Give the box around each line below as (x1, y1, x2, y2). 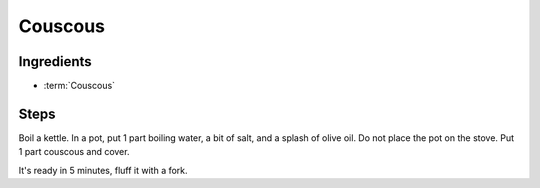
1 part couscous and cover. (18, 146, 130, 158)
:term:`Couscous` (43, 80, 115, 92)
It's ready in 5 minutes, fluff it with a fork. (18, 164, 189, 176)
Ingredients (18, 53, 92, 70)
